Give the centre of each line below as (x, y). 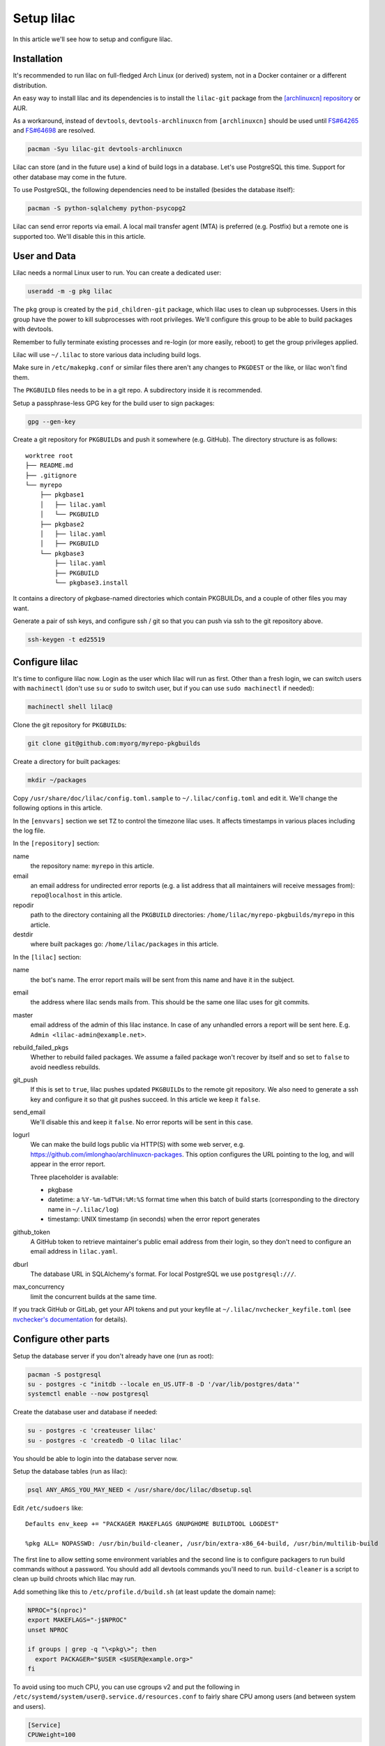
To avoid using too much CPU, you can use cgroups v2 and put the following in (126, 1687)
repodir (23, 905)
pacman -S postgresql (65, 1374)
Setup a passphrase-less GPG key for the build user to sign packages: (114, 403)
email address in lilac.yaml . (74, 1252)
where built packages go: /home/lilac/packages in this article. (124, 944)
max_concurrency (39, 1287)
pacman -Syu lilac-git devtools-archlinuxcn (105, 149)
